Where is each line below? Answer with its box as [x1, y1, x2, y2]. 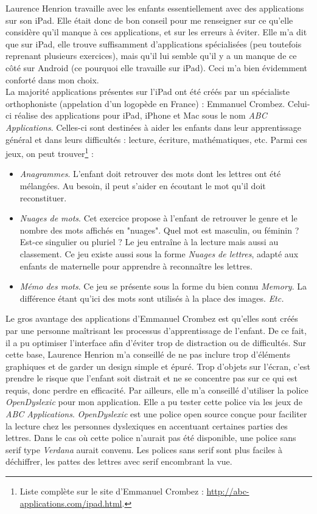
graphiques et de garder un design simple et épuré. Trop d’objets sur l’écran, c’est [5, 359, 310, 372]
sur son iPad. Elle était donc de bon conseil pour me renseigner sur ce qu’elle [5, 13, 293, 26]
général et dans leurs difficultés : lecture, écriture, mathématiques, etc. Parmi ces [5, 133, 307, 145]
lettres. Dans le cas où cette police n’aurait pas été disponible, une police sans [5, 431, 296, 444]
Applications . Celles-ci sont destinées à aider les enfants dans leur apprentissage [5, 120, 302, 133]
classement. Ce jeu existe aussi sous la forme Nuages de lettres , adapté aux [19, 247, 299, 260]
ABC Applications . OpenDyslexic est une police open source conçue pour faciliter [5, 408, 307, 420]
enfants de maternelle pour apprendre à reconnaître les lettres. [19, 259, 253, 272]
